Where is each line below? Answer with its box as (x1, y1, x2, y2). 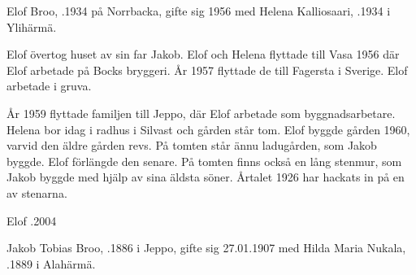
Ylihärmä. (6, 18, 57, 35)
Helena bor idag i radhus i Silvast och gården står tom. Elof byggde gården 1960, (6, 120, 410, 137)
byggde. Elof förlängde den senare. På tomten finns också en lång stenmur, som (6, 152, 402, 169)
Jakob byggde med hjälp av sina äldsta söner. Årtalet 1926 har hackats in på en (6, 168, 405, 186)
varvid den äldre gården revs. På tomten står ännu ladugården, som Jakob (6, 137, 377, 154)
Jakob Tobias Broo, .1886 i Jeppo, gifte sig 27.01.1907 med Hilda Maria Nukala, (6, 239, 406, 256)
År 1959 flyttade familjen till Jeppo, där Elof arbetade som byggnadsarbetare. (6, 104, 396, 121)
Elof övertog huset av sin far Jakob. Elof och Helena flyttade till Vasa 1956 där (6, 46, 400, 63)
